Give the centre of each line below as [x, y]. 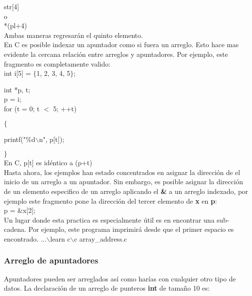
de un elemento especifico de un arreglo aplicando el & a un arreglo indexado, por [126, 191]
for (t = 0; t [22, 108]
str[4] [12, 6]
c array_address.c [101, 238]
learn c [60, 238]
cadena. [15, 229]
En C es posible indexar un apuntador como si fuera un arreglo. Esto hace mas [121, 44]
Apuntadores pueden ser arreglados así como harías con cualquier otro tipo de [120, 278]
